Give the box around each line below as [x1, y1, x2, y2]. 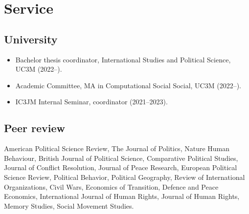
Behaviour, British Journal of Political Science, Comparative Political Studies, [4, 153, 238, 163]
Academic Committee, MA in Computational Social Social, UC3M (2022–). [15, 80, 242, 90]
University [4, 31, 58, 46]
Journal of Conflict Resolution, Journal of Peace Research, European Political [4, 162, 237, 173]
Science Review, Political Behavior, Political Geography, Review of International [4, 172, 245, 182]
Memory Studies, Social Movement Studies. [4, 200, 134, 211]
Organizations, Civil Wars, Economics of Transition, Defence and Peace [4, 181, 219, 192]
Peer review [4, 120, 65, 136]
